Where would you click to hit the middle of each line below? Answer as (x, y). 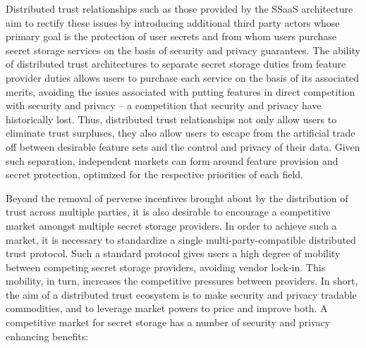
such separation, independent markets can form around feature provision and (172, 160)
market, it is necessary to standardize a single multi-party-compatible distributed (181, 239)
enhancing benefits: (47, 336)
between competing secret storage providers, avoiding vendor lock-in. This (166, 267)
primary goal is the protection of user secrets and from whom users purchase (171, 36)
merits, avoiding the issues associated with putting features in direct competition (181, 91)
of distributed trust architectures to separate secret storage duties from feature (176, 64)
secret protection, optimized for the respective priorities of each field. (155, 174)
